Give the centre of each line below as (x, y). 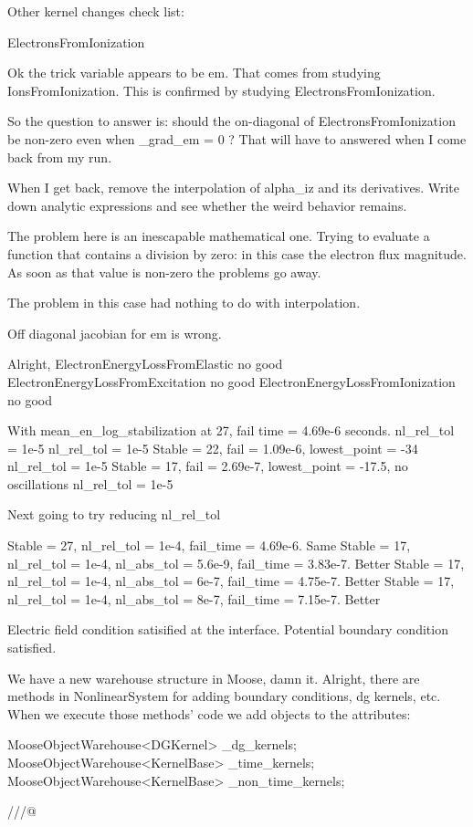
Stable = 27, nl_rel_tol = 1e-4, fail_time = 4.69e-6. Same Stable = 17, (209, 545)
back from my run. (60, 157)
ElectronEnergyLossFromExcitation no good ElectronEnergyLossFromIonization (231, 381)
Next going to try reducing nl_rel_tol (114, 514)
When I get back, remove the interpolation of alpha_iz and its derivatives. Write (233, 188)
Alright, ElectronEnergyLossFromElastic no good (145, 364)
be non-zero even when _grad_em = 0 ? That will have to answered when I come (237, 138)
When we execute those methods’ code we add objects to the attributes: (209, 713)
